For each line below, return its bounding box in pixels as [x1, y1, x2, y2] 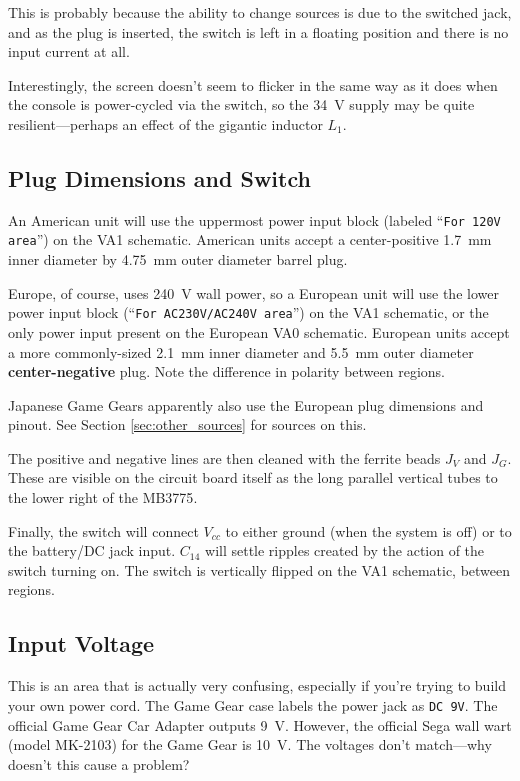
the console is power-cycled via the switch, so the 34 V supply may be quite [8, 94, 475, 115]
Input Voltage [8, 628, 155, 659]
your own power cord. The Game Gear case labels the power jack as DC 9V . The [8, 694, 498, 715]
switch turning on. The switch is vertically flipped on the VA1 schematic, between [8, 559, 511, 580]
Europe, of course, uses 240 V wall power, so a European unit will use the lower [8, 282, 499, 303]
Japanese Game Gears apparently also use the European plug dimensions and [8, 394, 484, 415]
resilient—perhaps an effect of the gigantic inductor [8, 113, 323, 134]
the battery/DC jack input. [8, 540, 176, 561]
